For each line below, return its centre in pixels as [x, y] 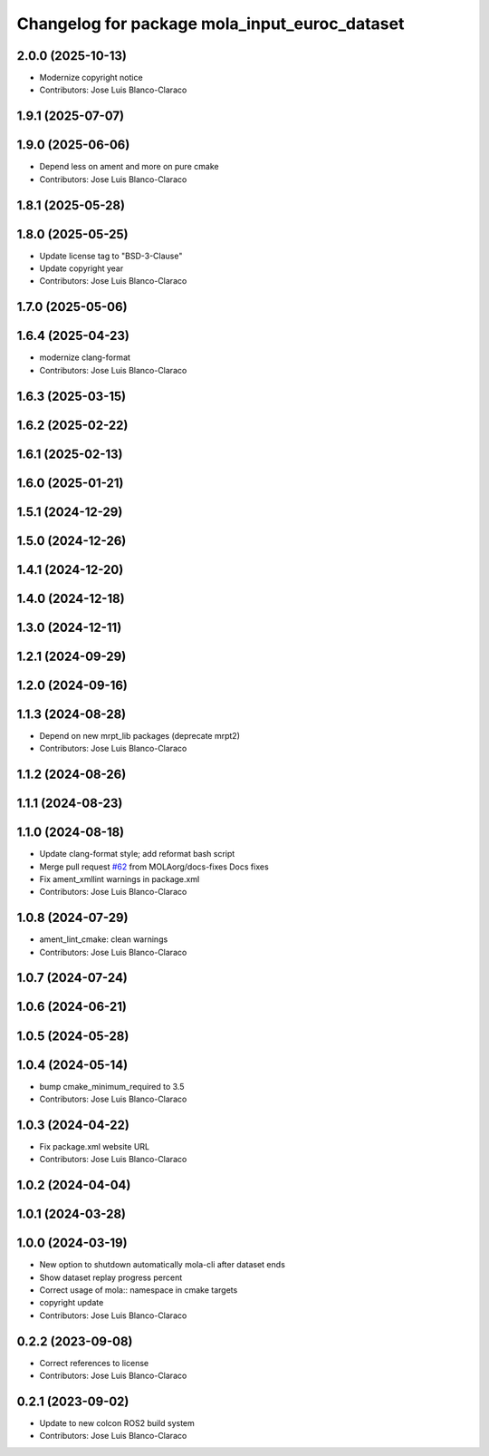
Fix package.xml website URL [94, 1146]
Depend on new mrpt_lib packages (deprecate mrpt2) [139, 735]
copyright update [72, 1303]
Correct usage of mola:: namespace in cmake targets [139, 1290]
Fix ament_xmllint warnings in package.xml [120, 878]
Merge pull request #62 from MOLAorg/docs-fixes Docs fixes [154, 867]
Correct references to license [94, 1363]
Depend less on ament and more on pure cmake [129, 167]
